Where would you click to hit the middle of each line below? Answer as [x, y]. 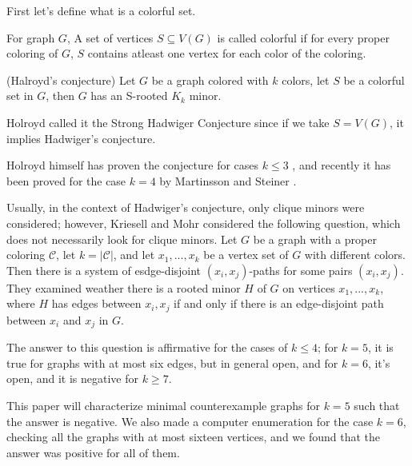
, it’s [379, 362]
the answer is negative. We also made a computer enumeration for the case [190, 421]
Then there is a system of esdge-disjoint [104, 270]
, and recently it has [342, 165]
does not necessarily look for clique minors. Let [122, 239]
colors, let [306, 80]
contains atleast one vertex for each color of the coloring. [227, 53]
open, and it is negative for [73, 378]
